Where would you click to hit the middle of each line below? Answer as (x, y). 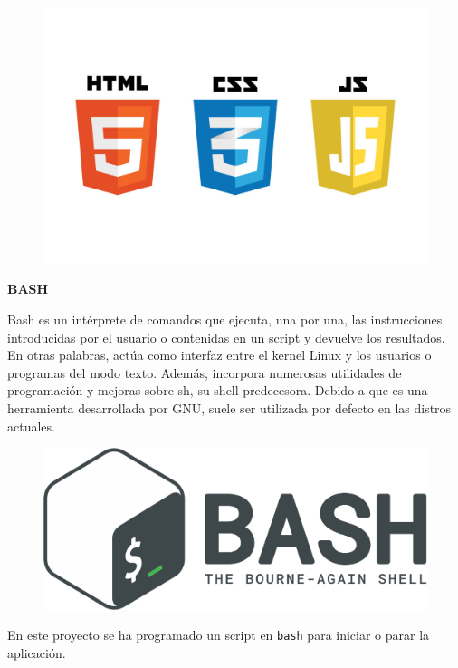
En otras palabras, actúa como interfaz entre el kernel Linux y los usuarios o (219, 355)
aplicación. (37, 652)
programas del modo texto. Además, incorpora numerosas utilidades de (205, 372)
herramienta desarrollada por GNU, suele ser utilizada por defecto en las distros (229, 407)
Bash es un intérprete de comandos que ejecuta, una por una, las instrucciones (225, 319)
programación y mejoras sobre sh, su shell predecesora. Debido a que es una (218, 390)
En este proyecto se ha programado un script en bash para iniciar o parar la (219, 635)
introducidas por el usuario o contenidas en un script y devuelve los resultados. (226, 337)
